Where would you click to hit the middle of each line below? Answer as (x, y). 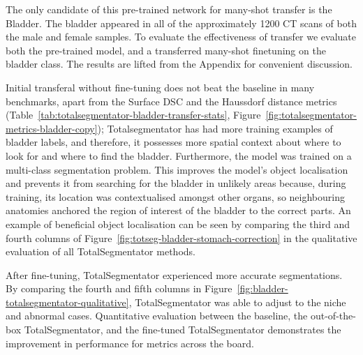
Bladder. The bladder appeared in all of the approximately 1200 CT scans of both (181, 23)
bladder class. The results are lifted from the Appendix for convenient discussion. (179, 64)
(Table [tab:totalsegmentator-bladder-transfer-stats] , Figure (133, 115)
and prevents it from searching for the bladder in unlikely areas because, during (176, 183)
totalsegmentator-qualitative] (67, 302)
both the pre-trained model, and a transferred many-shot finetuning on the (166, 50)
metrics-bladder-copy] (52, 128)
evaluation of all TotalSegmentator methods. (101, 251)
